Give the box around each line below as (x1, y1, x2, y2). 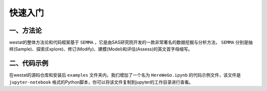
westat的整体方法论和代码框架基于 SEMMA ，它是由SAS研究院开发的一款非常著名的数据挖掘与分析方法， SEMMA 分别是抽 (9, 40, 253, 45)
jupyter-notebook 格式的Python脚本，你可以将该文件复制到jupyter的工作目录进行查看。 (9, 79, 194, 85)
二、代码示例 (9, 59, 48, 68)
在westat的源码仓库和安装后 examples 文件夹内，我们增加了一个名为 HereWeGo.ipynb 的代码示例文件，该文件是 (9, 72, 241, 78)
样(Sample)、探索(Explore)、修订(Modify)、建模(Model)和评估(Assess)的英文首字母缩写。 (9, 46, 193, 52)
